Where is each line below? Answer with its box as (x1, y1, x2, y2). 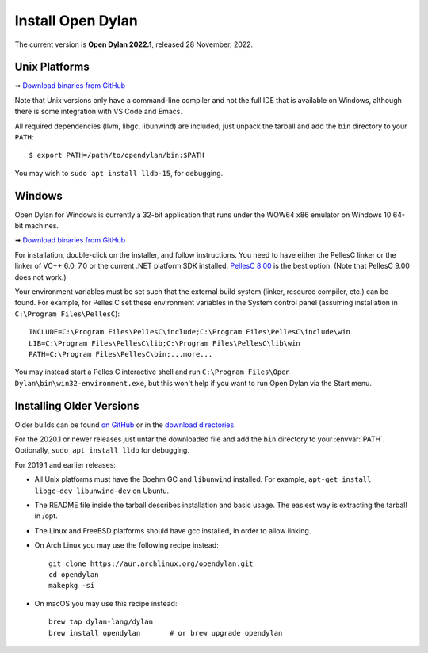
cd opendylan (48, 570, 99, 579)
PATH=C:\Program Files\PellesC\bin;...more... (29, 349, 213, 358)
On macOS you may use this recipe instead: (34, 598, 178, 608)
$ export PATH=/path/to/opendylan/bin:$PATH (29, 151, 205, 160)
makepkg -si (48, 581, 95, 590)
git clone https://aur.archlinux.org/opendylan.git (48, 559, 254, 568)
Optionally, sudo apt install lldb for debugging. (14, 445, 190, 455)
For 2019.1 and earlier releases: (14, 460, 117, 469)
